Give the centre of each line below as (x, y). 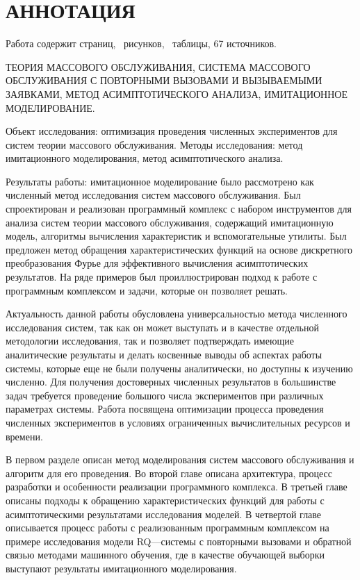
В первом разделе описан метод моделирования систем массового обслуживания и (180, 459)
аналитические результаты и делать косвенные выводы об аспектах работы (164, 354)
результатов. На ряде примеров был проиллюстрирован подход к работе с (162, 277)
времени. (24, 436)
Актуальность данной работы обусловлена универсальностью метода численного (177, 314)
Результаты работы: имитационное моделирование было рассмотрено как (160, 181)
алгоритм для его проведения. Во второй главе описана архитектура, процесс (169, 473)
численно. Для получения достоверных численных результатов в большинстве (171, 382)
